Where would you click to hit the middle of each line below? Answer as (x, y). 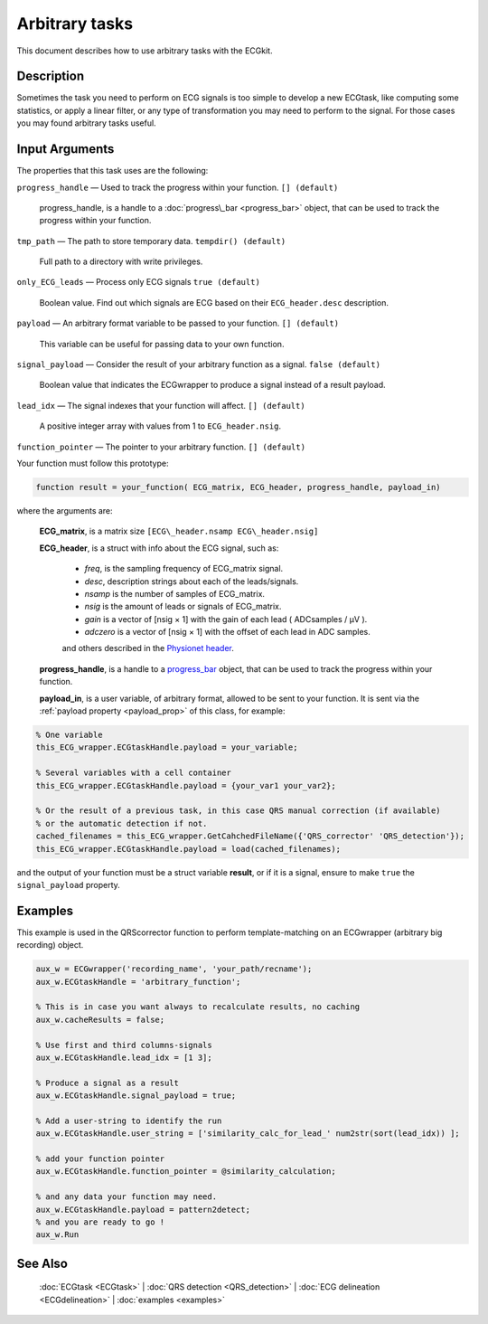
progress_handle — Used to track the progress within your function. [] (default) (178, 187)
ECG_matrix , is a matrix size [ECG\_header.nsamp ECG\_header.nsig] (179, 531)
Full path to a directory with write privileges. (121, 261)
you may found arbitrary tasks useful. (87, 123)
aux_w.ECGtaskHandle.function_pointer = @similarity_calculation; (186, 1172)
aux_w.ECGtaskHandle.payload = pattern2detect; (143, 1209)
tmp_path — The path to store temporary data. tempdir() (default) (151, 241)
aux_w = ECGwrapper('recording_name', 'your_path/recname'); (174, 969)
